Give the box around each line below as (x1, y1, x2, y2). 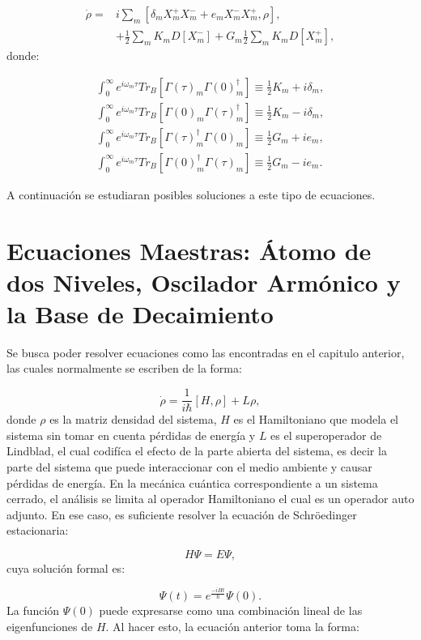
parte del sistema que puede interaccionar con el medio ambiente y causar (6, 458, 372, 475)
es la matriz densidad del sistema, (49, 411, 217, 428)
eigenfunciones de (6, 618, 93, 634)
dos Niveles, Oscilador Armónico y (6, 265, 401, 298)
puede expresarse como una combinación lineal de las (99, 602, 363, 619)
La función (6, 602, 60, 619)
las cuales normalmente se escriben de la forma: (6, 360, 242, 377)
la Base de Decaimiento (6, 297, 274, 330)
